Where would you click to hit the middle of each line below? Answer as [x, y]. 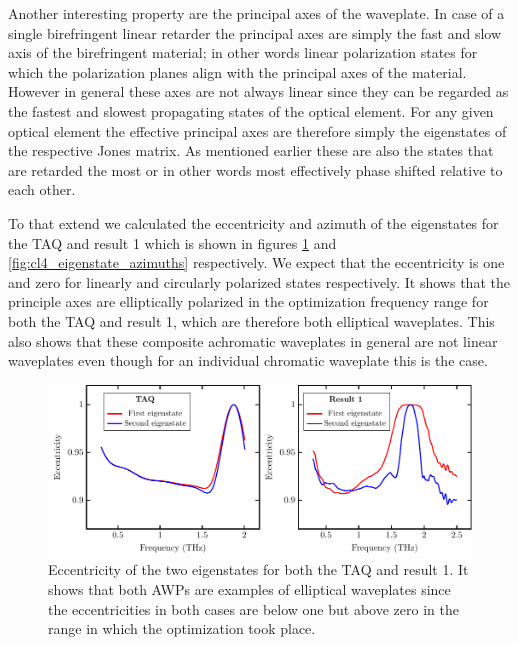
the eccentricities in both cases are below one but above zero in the [253, 608]
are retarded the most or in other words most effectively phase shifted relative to [255, 169]
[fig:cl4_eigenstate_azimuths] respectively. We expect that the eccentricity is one [256, 262]
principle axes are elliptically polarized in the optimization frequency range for [248, 301]
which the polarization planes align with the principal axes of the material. [237, 71]
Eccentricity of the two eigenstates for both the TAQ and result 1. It [258, 569]
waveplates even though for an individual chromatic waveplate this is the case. [248, 360]
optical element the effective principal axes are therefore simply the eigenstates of [257, 130]
